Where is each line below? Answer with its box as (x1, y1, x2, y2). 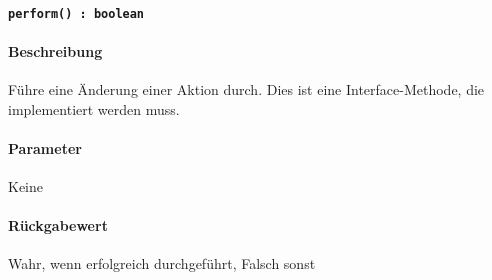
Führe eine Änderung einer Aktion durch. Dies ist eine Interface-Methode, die (8, 79, 485, 100)
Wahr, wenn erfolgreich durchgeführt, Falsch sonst (8, 253, 316, 274)
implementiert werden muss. (8, 98, 180, 119)
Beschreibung (8, 40, 103, 61)
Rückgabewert (8, 215, 108, 236)
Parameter (8, 137, 82, 158)
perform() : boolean (8, 6, 145, 21)
